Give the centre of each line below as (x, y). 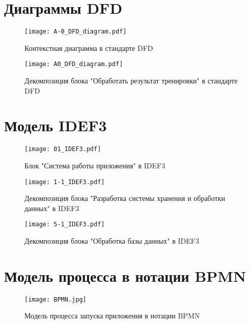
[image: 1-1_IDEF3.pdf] (65, 182)
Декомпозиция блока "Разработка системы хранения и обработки (125, 198)
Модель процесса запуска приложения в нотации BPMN (112, 316)
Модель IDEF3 (55, 125)
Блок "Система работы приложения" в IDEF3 (95, 165)
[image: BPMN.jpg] (55, 299)
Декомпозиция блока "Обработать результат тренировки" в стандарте (131, 81)
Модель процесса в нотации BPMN (125, 275)
